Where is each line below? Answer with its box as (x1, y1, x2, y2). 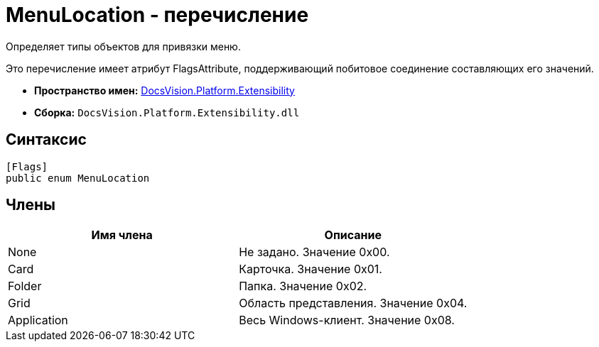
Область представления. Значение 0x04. (239, 296, 468, 311)
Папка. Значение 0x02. (239, 279, 367, 294)
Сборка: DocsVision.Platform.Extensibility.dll (34, 106, 300, 119)
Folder (8, 279, 42, 294)
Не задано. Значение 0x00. (239, 245, 390, 260)
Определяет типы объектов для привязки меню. (6, 40, 241, 53)
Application (8, 313, 68, 328)
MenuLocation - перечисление (6, 3, 309, 27)
